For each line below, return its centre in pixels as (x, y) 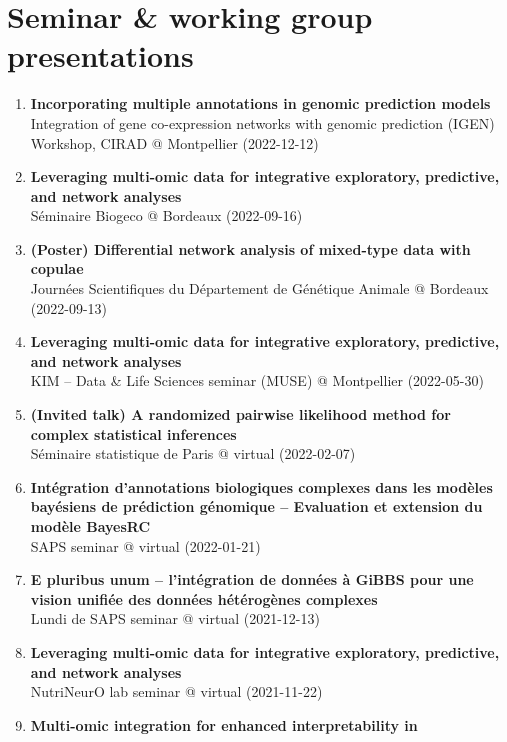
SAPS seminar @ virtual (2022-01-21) (145, 545)
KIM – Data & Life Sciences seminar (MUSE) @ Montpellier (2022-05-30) (257, 380)
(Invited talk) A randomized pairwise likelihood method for (240, 414)
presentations (100, 55)
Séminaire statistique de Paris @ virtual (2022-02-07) (193, 453)
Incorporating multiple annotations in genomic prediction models (260, 103)
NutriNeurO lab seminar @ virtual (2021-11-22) (176, 691)
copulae (57, 268)
